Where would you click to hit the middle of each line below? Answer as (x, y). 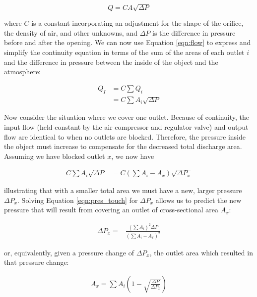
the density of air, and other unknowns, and (71, 32)
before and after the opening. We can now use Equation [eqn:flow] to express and (128, 42)
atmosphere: (23, 72)
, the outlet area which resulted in (201, 252)
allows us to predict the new (198, 200)
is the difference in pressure (194, 32)
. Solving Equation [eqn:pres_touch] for (78, 200)
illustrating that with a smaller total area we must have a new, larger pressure (123, 190)
